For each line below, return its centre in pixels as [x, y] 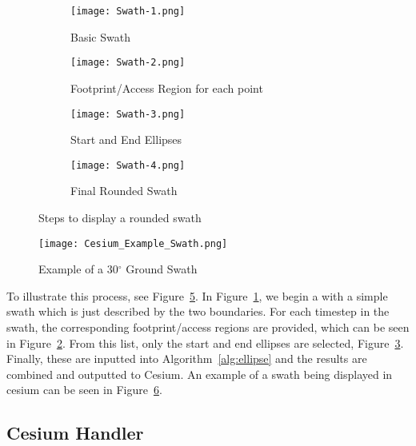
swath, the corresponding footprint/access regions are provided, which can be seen [208, 327]
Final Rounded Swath [124, 191]
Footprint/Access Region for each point [167, 88]
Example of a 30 [78, 269]
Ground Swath [162, 269]
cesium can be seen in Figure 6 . [84, 390]
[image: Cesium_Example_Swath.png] [133, 243]
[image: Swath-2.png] [128, 63]
